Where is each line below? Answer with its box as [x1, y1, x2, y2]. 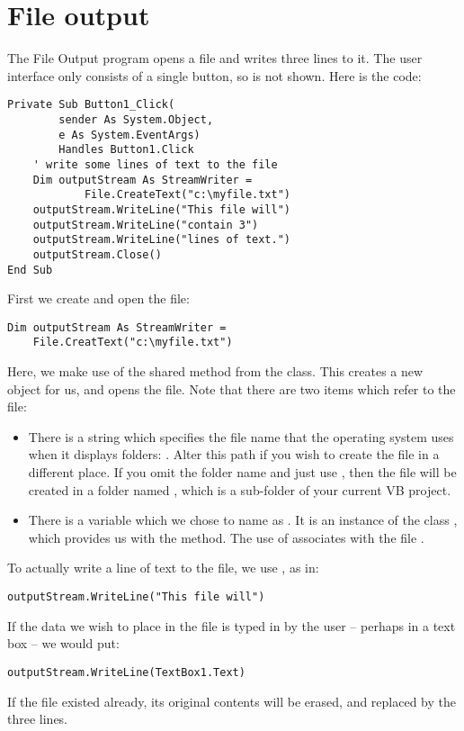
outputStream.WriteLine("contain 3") [32, 218, 259, 231]
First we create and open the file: [7, 289, 190, 308]
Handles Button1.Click [58, 143, 194, 157]
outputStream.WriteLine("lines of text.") [32, 233, 290, 247]
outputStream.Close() [32, 248, 162, 261]
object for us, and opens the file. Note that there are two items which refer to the [7, 379, 456, 398]
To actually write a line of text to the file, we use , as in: [7, 558, 319, 577]
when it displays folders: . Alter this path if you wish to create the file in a [28, 445, 440, 464]
